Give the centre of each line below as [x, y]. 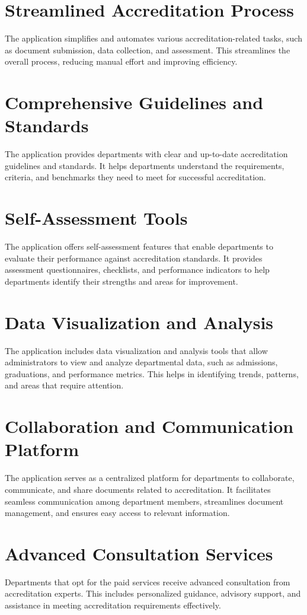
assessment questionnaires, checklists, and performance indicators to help [137, 270]
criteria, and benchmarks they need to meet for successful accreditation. [135, 177]
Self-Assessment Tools [96, 218]
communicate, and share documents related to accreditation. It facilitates [138, 489]
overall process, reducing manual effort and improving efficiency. [121, 61]
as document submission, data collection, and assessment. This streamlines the [148, 50]
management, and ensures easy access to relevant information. [117, 513]
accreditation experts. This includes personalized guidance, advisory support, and [153, 593]
